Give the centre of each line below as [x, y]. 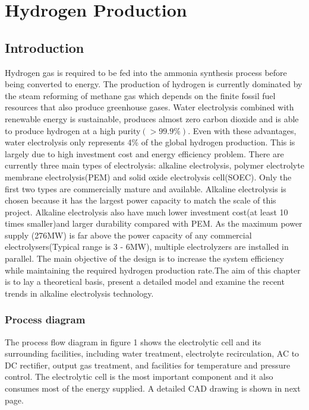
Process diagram [45, 320]
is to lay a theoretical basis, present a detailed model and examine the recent [145, 282]
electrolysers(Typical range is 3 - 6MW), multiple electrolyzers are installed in [147, 247]
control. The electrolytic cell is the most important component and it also [139, 376]
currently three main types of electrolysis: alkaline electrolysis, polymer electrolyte [154, 165]
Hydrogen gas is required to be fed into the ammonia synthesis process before [146, 72]
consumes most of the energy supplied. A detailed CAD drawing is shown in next [153, 388]
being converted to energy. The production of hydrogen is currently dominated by [154, 84]
